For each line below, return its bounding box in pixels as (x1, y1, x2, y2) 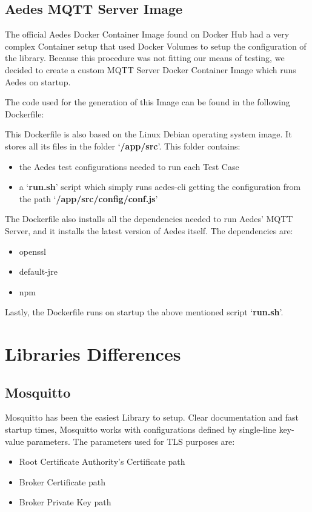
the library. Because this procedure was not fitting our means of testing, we (5, 51, 285, 64)
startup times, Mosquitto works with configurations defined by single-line (5, 423, 276, 436)
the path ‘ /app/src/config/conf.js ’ (19, 192, 158, 205)
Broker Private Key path (19, 496, 111, 508)
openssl (19, 245, 46, 257)
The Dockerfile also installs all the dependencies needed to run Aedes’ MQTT (5, 212, 293, 225)
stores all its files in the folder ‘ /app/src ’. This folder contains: (5, 139, 241, 152)
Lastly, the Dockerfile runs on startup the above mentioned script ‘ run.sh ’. (5, 306, 284, 318)
